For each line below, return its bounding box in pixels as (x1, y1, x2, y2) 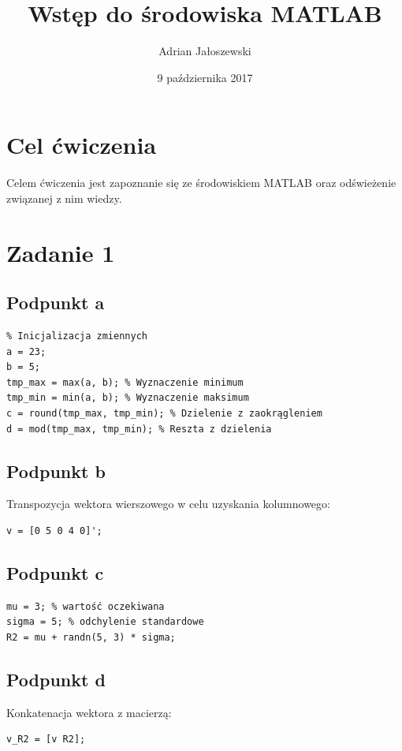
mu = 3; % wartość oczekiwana (6, 600, 165, 612)
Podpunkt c (6, 560, 104, 585)
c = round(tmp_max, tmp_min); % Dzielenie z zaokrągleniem (6, 407, 322, 419)
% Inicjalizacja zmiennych (6, 331, 147, 342)
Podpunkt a (6, 290, 105, 315)
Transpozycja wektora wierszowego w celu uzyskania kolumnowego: (6, 495, 330, 512)
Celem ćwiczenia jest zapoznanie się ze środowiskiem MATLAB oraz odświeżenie (6, 174, 396, 191)
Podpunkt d (6, 667, 106, 691)
